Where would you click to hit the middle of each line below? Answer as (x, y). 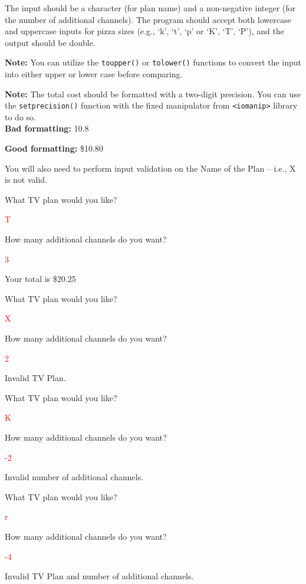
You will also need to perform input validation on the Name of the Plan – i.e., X (150, 168)
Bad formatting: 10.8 (47, 128)
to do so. (20, 117)
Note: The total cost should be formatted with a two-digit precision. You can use (153, 93)
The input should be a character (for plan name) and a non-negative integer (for (150, 8)
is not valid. (26, 180)
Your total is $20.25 (40, 279)
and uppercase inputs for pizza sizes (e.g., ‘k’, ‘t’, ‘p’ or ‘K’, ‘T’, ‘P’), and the (144, 31)
